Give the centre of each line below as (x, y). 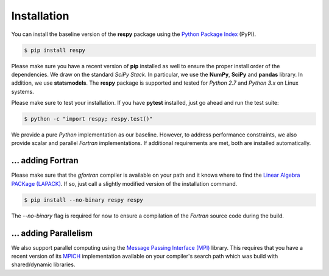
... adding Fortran (45, 161)
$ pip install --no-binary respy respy (83, 200)
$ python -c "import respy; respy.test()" (88, 119)
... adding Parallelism (52, 233)
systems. (23, 91)
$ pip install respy (55, 50)
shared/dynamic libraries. (43, 264)
